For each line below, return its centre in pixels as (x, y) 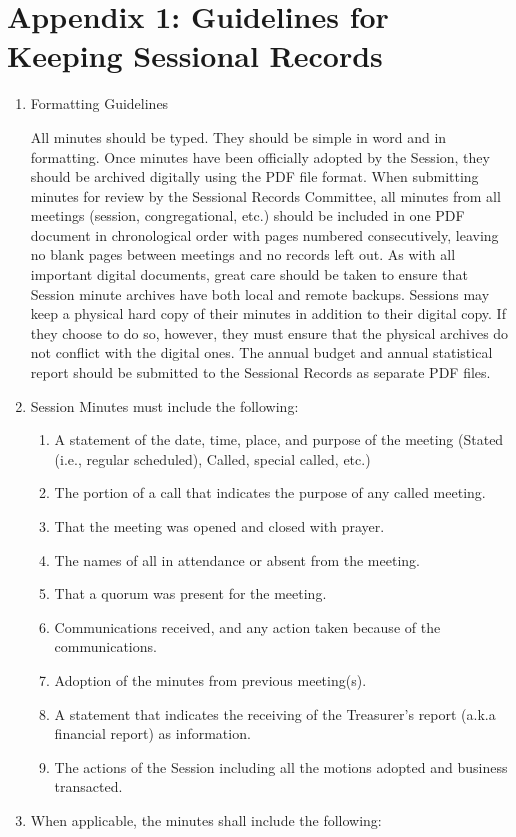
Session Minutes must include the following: (164, 405)
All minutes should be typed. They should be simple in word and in (238, 136)
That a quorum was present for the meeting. (190, 593)
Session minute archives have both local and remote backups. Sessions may (260, 293)
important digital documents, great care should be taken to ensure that (249, 274)
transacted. (88, 786)
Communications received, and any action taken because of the (247, 626)
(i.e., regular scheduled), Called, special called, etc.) (212, 458)
